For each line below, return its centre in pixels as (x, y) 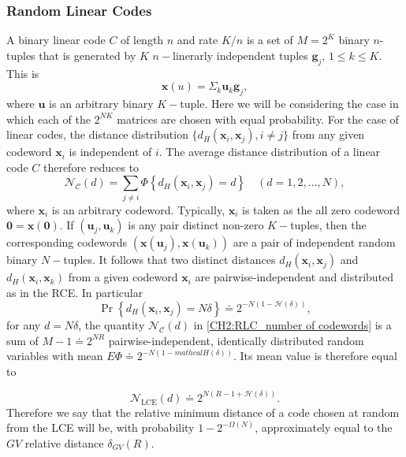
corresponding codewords (67, 242)
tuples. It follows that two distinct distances (169, 260)
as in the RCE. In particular (75, 292)
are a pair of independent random (314, 242)
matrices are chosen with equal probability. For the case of (258, 119)
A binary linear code (56, 40)
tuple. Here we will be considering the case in (289, 103)
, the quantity (112, 324)
